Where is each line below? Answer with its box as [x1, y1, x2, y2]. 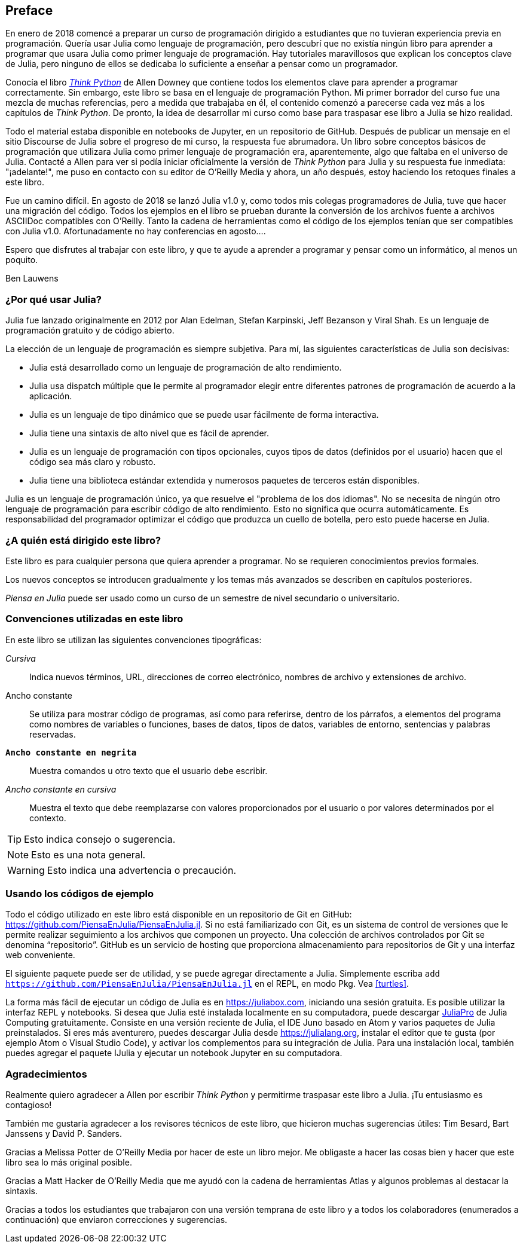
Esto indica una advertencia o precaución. [47, 864, 237, 876]
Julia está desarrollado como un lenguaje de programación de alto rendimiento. [29, 362, 342, 373]
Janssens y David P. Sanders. [5, 1128, 122, 1139]
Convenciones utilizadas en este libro [5, 613, 183, 625]
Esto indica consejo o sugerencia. [24, 833, 176, 845]
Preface [5, 3, 53, 18]
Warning [7, 864, 45, 876]
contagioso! [5, 1100, 52, 1111]
